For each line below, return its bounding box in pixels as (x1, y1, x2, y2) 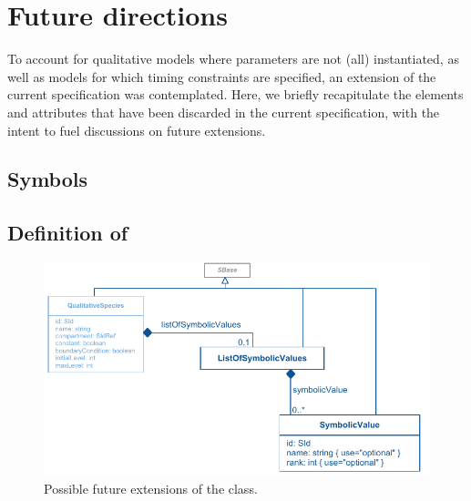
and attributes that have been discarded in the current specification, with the (7, 102, 440, 121)
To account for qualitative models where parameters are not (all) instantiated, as (7, 49, 459, 68)
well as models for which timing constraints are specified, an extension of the (7, 66, 436, 86)
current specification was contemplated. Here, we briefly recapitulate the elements (7, 85, 464, 104)
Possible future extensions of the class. (44, 478, 258, 497)
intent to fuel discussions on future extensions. (7, 120, 266, 139)
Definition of (7, 219, 128, 247)
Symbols (7, 165, 88, 193)
